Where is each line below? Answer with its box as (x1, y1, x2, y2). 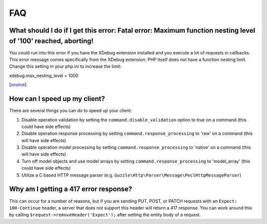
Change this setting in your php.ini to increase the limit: (9, 63, 122, 69)
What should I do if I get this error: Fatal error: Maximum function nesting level (9, 26, 256, 35)
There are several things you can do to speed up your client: (9, 108, 132, 114)
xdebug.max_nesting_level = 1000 (9, 72, 79, 79)
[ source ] (9, 82, 27, 88)
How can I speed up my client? (9, 94, 105, 103)
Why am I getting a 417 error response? (9, 185, 133, 193)
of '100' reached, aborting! (9, 37, 94, 45)
